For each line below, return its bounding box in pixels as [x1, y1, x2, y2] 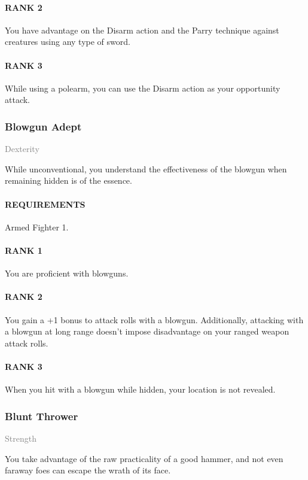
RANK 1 [5, 244, 42, 256]
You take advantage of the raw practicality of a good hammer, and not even [5, 452, 283, 464]
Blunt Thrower [5, 408, 78, 423]
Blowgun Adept [5, 119, 82, 133]
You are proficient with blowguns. [5, 267, 129, 280]
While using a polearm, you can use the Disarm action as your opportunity [5, 81, 280, 94]
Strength [5, 432, 36, 444]
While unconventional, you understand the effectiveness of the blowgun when [5, 162, 287, 175]
